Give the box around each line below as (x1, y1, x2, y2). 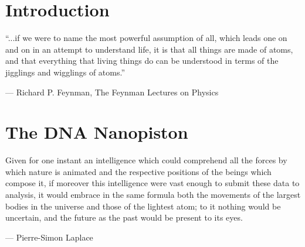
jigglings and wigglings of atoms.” (5, 66, 126, 78)
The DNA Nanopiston (5, 120, 188, 144)
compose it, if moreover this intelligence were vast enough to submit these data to (5, 177, 300, 189)
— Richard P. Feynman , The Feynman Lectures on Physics (5, 85, 219, 98)
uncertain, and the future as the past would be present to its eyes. (5, 211, 243, 224)
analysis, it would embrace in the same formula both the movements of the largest (5, 188, 301, 200)
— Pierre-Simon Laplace (5, 231, 93, 243)
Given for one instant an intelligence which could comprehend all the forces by (5, 154, 287, 166)
